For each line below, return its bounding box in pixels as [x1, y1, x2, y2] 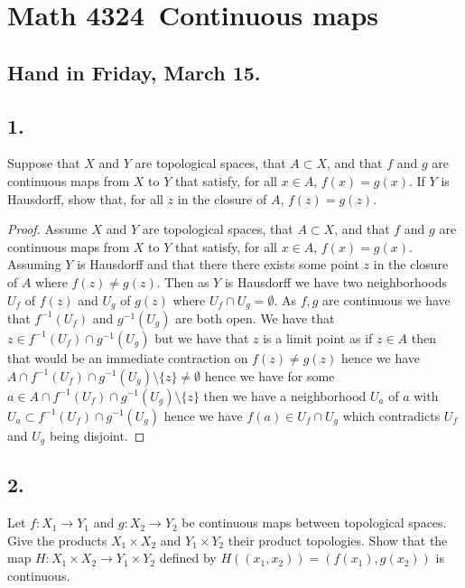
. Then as [156, 272, 209, 291]
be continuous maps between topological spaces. [181, 513, 447, 532]
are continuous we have [322, 290, 451, 309]
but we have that [154, 328, 249, 347]
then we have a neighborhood [203, 386, 367, 405]
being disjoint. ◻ [49, 425, 145, 444]
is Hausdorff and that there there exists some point [77, 255, 359, 274]
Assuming [7, 255, 61, 274]
